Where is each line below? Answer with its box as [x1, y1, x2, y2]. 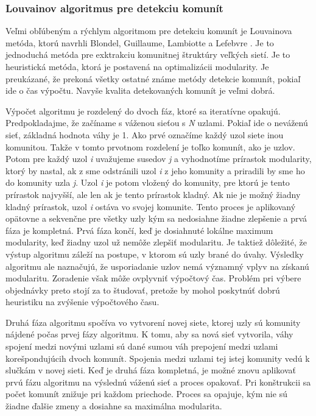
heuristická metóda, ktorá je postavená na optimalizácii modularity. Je [5, 60, 269, 72]
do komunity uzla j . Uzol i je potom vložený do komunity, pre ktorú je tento [5, 176, 290, 189]
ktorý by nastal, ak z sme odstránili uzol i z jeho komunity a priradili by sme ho [5, 164, 305, 177]
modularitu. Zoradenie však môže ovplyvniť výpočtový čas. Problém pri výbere [5, 272, 301, 284]
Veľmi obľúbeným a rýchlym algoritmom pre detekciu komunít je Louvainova [5, 24, 292, 37]
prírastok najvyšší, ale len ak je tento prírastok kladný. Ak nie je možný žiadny [5, 188, 301, 200]
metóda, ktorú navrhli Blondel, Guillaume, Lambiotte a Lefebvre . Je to [5, 36, 274, 49]
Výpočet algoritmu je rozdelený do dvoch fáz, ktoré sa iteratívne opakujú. [5, 104, 281, 117]
